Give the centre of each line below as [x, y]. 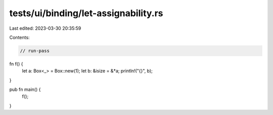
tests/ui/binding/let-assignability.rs [86, 13]
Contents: [19, 37]
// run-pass [35, 51]
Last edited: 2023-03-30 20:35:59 [45, 28]
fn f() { [16, 64]
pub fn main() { [25, 90]
